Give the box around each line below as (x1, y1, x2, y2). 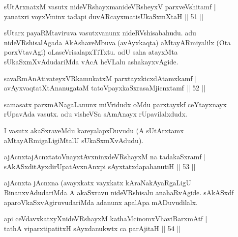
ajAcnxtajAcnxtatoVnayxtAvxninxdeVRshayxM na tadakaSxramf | (4, 151, 206, 162)
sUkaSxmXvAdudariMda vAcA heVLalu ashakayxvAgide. (4, 56, 178, 66)
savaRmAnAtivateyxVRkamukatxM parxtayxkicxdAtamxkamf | (4, 73, 197, 83)
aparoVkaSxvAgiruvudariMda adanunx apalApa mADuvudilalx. (4, 197, 198, 207)
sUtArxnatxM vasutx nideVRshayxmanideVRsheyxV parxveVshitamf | (4, 1, 216, 11)
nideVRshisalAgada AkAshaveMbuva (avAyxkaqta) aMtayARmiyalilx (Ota (4, 37, 231, 47)
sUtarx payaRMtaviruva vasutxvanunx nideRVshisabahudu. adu (4, 28, 196, 38)
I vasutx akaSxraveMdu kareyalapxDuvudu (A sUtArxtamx (4, 125, 184, 135)
